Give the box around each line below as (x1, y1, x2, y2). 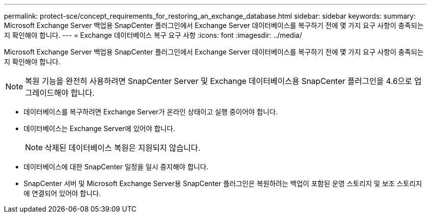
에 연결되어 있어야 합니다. (24, 189, 101, 197)
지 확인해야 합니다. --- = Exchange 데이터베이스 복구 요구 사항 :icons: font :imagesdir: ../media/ (4, 31, 302, 39)
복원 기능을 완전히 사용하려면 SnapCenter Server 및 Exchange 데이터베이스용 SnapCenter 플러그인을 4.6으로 (25, 76, 412, 86)
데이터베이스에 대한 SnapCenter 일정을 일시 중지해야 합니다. (24, 163, 209, 171)
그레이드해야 (25, 88, 69, 98)
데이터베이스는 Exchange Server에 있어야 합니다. (24, 124, 175, 133)
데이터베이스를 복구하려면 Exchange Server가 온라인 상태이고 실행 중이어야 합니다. (24, 108, 278, 116)
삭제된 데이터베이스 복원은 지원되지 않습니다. (45, 143, 201, 153)
